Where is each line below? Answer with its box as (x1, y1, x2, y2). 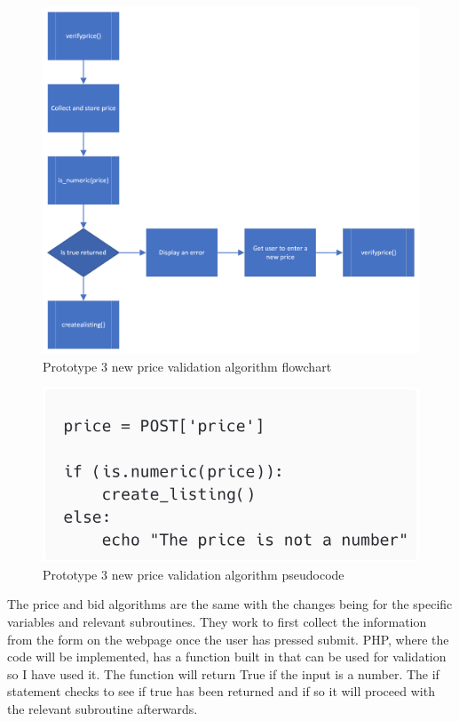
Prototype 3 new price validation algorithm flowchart (43, 356, 332, 375)
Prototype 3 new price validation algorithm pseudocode (43, 565, 344, 583)
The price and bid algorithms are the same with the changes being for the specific (7, 595, 453, 613)
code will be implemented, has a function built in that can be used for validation (7, 647, 447, 666)
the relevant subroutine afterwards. (7, 699, 198, 717)
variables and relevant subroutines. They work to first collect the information (7, 613, 427, 630)
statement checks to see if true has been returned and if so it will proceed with (7, 682, 435, 701)
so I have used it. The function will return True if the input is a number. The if (7, 664, 439, 683)
